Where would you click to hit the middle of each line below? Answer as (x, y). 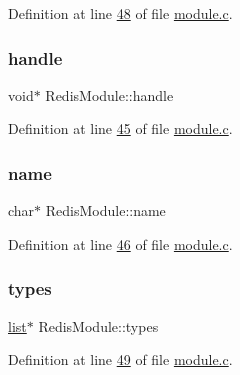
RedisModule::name (105, 210)
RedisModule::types (98, 325)
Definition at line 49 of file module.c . (120, 359)
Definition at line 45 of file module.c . (120, 128)
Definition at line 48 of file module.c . (120, 13)
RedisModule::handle (109, 94)
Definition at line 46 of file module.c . (120, 243)
